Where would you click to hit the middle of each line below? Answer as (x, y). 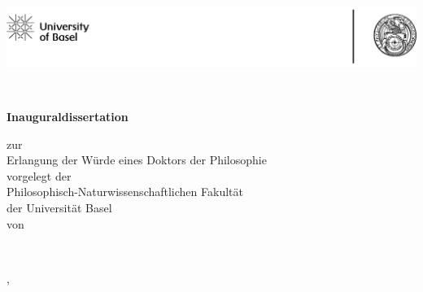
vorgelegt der (39, 175)
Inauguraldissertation (68, 117)
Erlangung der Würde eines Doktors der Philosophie (137, 160)
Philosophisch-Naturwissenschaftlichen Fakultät (125, 192)
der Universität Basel (59, 208)
